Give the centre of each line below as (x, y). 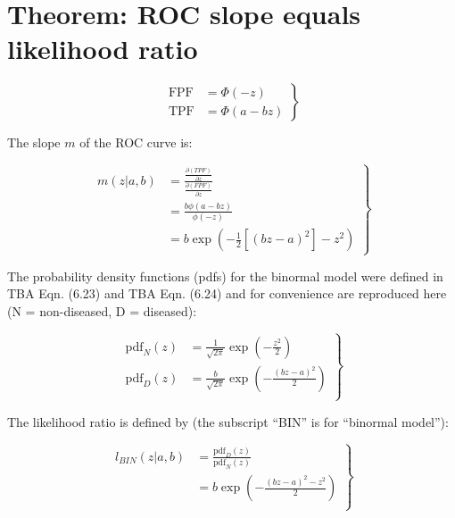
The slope (34, 142)
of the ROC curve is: (136, 142)
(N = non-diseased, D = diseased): (102, 310)
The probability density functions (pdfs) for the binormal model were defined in (225, 276)
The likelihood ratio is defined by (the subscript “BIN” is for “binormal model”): (228, 421)
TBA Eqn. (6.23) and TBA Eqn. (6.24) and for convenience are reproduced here (227, 293)
